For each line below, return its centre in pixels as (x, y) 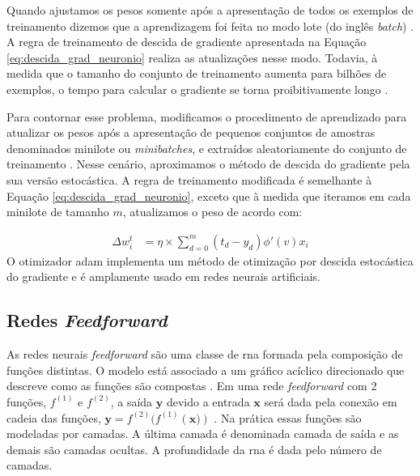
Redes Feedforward (87, 320)
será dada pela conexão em (331, 401)
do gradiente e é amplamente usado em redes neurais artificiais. (163, 276)
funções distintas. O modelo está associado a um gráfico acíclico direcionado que (206, 370)
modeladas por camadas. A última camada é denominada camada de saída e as (203, 433)
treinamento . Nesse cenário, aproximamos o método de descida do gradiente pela (208, 164)
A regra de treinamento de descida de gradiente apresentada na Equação (187, 42)
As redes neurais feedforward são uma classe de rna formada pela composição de (205, 354)
